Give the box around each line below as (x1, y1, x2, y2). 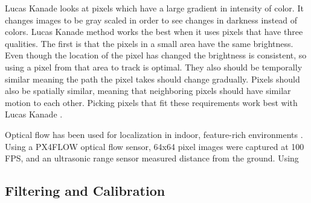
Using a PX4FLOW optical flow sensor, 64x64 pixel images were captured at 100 (5, 140, 304, 152)
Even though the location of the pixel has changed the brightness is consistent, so (5, 49, 307, 61)
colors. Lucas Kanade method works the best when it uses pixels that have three (5, 25, 303, 38)
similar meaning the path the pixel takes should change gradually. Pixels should (5, 72, 300, 85)
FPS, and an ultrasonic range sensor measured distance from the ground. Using (5, 152, 299, 164)
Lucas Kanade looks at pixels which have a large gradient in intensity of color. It (5, 2, 304, 14)
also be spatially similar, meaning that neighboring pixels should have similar (5, 84, 291, 97)
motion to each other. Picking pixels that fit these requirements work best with (5, 96, 298, 108)
